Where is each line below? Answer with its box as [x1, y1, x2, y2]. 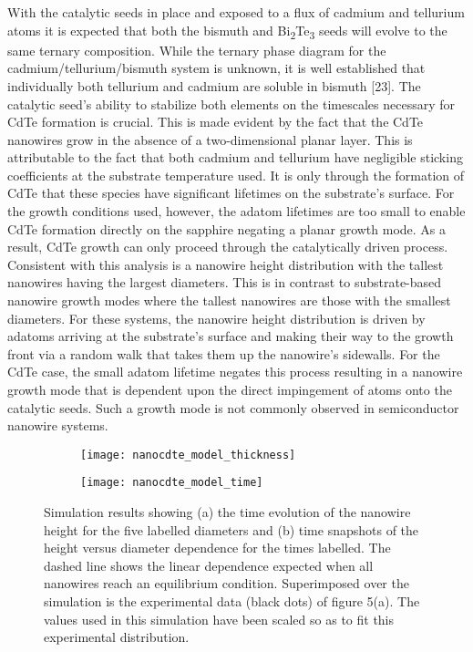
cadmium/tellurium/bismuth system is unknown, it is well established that [7, 58, 426, 78]
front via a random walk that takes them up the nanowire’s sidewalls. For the [7, 344, 440, 363]
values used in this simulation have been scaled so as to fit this [44, 609, 395, 628]
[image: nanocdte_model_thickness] [80, 448, 296, 461]
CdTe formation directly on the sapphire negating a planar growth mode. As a [7, 219, 447, 238]
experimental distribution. [44, 627, 190, 647]
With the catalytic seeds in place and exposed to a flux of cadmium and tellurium [7, 3, 465, 21]
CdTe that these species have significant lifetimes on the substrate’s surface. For [7, 183, 455, 202]
